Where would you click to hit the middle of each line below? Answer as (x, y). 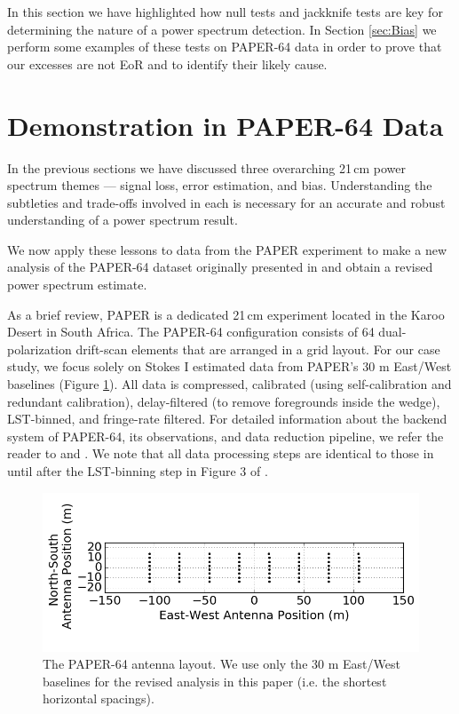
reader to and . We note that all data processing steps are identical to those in (221, 453)
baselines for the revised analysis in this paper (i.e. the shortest (215, 681)
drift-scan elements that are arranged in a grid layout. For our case (258, 349)
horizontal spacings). (99, 698)
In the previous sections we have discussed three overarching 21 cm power (206, 167)
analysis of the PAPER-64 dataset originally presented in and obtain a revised (220, 267)
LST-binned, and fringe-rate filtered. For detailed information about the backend (227, 419)
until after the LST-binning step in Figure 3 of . (138, 471)
